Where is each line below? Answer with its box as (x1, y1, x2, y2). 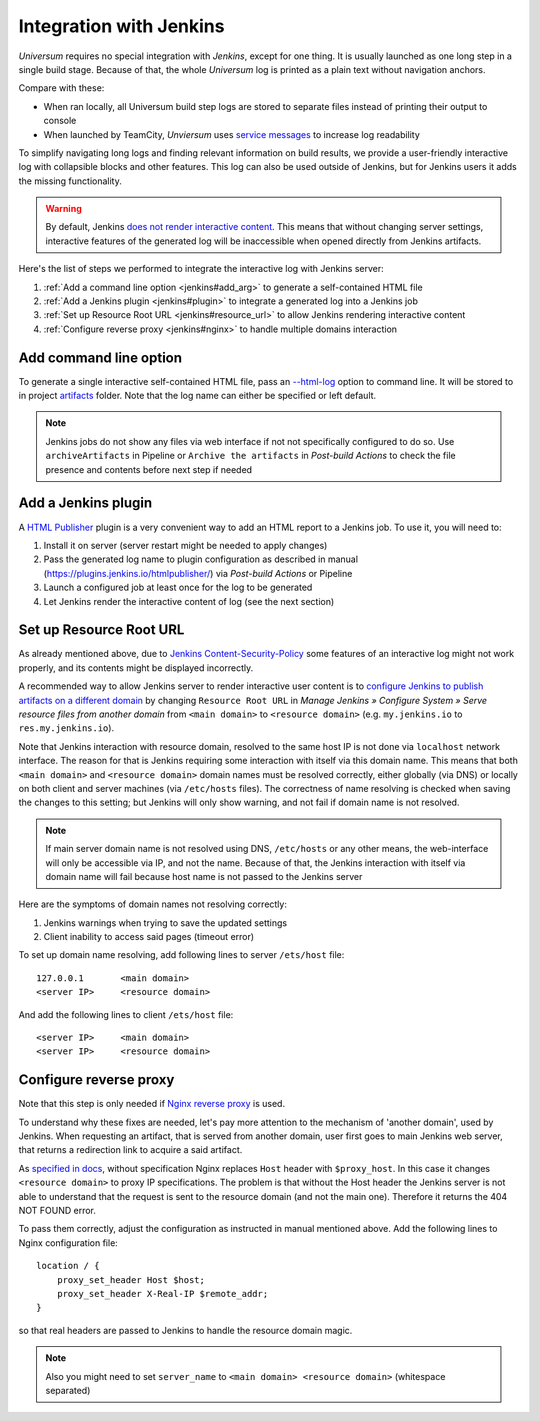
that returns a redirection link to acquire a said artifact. (18, 1144, 243, 1156)
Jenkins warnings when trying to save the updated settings (43, 916, 288, 929)
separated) (45, 1384, 91, 1396)
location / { (36, 1260, 100, 1272)
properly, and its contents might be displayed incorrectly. (18, 661, 254, 674)
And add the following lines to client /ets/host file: (18, 1008, 234, 1020)
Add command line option (18, 349, 183, 366)
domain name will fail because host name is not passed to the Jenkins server (45, 870, 363, 882)
